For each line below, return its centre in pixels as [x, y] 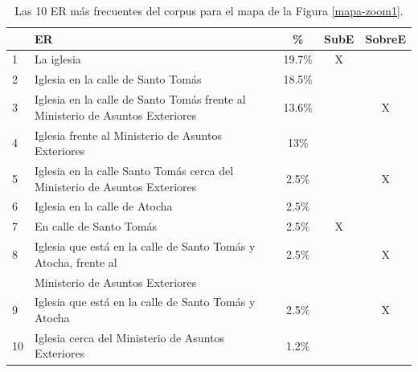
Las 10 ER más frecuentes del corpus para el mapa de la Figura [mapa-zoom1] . [209, 10]
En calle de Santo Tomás [96, 226]
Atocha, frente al [76, 262]
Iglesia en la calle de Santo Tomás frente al [140, 99]
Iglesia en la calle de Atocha [104, 206]
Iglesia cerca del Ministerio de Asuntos [130, 337]
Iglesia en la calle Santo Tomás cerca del [134, 170]
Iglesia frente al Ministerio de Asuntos [128, 135]
